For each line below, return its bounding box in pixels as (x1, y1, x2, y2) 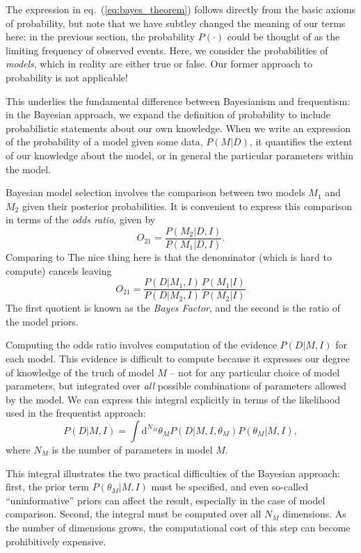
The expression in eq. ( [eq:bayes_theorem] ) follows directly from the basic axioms (6, 2, 356, 16)
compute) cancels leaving (6, 263, 112, 278)
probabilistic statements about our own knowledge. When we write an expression (6, 120, 351, 135)
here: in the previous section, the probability (6, 29, 195, 44)
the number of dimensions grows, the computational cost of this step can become (6, 520, 351, 534)
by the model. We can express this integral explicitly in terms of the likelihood (6, 392, 341, 406)
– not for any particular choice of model (170, 364, 340, 379)
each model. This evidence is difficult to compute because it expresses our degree (6, 351, 350, 365)
